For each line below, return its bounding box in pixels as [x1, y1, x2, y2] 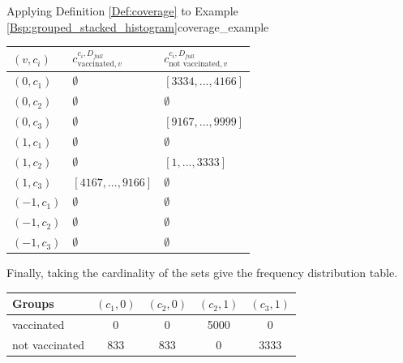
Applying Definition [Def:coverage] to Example [6, 2, 238, 19]
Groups [12, 295, 54, 312]
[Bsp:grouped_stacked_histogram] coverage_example [6, 18, 269, 35]
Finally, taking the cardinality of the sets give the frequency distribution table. [6, 264, 398, 281]
